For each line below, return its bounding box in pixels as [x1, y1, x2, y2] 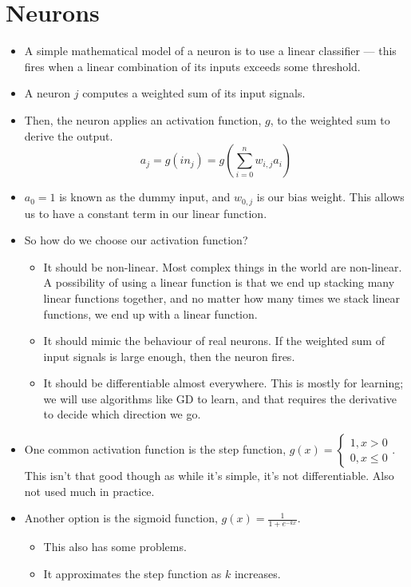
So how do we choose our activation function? [24, 232, 248, 248]
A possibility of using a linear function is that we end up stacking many [43, 274, 395, 291]
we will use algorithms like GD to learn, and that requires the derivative [43, 390, 397, 407]
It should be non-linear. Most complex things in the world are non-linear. [43, 258, 402, 275]
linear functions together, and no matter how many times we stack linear [43, 289, 401, 306]
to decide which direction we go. [43, 406, 201, 422]
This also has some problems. [43, 538, 187, 555]
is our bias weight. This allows [256, 188, 405, 205]
